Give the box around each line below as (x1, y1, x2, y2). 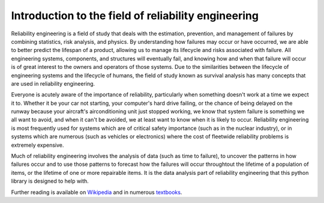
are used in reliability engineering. (11, 80, 95, 87)
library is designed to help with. (11, 177, 89, 185)
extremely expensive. (11, 141, 64, 149)
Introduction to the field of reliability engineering (11, 9, 259, 22)
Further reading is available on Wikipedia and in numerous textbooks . (11, 189, 182, 196)
